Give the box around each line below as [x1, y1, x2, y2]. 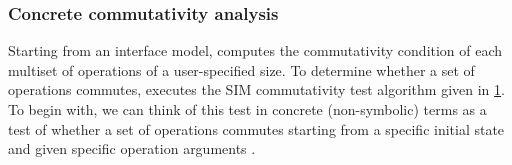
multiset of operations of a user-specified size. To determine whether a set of [8, 59, 475, 80]
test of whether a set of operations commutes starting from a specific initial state [8, 118, 505, 139]
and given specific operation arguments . [8, 138, 256, 159]
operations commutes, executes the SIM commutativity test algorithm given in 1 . [8, 79, 505, 100]
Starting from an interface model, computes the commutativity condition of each [8, 40, 503, 61]
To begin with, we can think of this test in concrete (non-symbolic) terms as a [8, 99, 487, 119]
